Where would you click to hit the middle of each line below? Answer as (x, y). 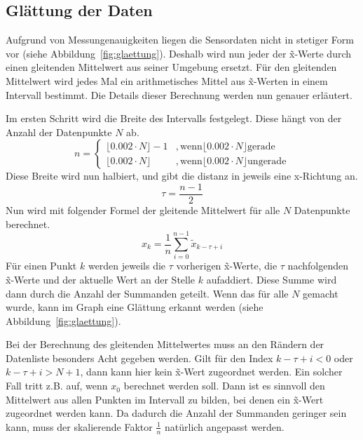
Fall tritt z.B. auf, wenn (57, 386)
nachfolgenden (318, 266)
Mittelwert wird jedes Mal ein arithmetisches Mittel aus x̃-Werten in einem (167, 80)
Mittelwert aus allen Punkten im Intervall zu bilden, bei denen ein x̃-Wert (165, 399)
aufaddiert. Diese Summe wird (272, 279)
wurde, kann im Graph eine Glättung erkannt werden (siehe (135, 307)
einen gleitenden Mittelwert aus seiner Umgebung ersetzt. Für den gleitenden (171, 67)
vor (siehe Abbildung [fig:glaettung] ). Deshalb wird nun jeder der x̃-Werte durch (179, 53)
